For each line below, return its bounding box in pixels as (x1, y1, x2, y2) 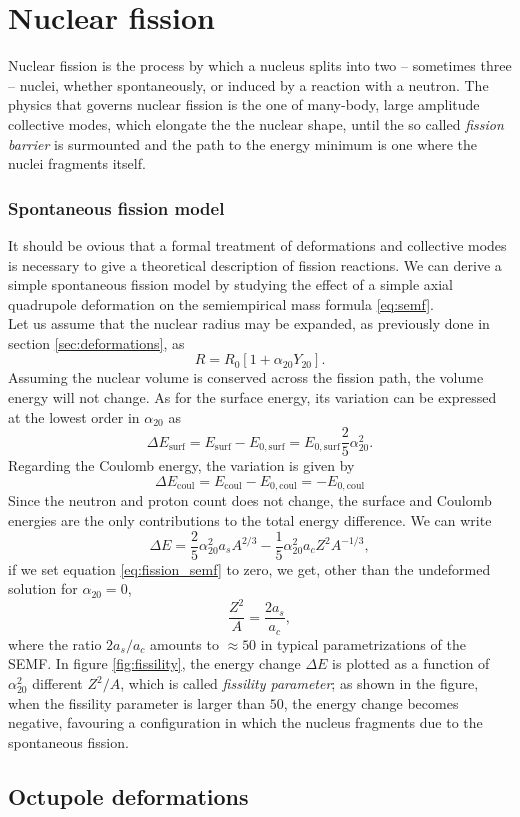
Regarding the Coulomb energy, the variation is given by (8, 455, 355, 476)
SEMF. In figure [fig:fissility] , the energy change (8, 653, 301, 674)
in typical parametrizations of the (260, 633, 466, 654)
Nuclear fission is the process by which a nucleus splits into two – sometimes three (8, 55, 512, 76)
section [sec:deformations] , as (8, 332, 185, 353)
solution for (8, 578, 78, 599)
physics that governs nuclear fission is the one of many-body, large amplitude (8, 94, 480, 115)
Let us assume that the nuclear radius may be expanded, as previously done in (8, 313, 490, 334)
